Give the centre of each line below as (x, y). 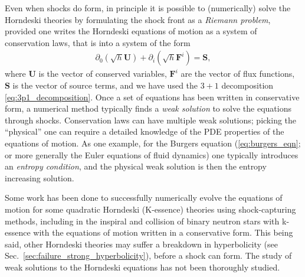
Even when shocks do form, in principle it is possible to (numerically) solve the (148, 8)
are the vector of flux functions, (238, 74)
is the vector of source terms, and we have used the (105, 85)
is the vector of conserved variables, (103, 74)
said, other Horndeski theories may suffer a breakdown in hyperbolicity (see (142, 244)
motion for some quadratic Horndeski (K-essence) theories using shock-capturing (150, 209)
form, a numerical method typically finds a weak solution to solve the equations (148, 108)
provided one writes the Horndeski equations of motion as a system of (131, 31)
